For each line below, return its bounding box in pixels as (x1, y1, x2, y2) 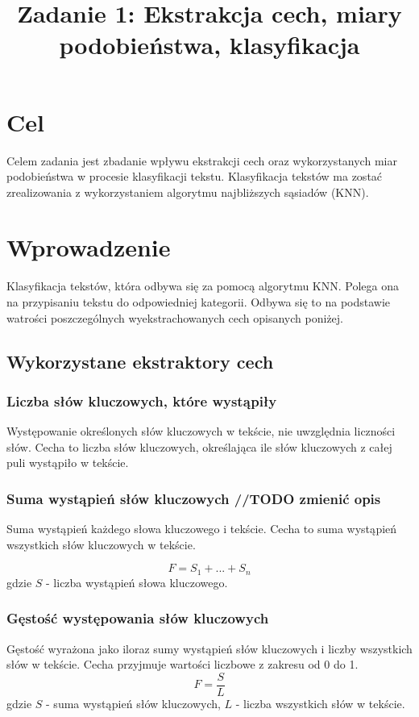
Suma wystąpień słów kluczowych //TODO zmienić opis (6, 488, 381, 508)
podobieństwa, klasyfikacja (59, 28, 360, 61)
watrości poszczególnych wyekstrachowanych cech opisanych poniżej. (6, 309, 343, 326)
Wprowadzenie (6, 231, 171, 264)
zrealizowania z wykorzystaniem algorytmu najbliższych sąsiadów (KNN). (6, 183, 369, 200)
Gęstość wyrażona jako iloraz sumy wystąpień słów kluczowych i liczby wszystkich (6, 640, 413, 657)
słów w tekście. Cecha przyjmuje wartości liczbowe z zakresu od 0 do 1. (6, 656, 359, 673)
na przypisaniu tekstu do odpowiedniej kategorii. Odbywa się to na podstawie (6, 294, 391, 310)
